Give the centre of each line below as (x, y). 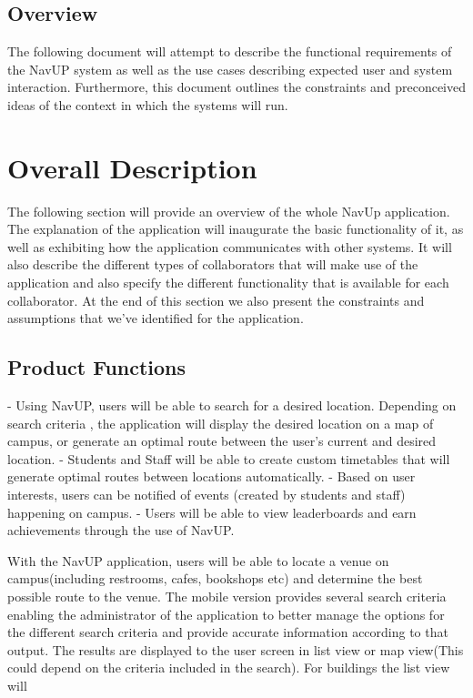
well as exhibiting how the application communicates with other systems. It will (230, 246)
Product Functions (97, 367)
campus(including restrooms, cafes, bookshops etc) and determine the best (215, 578)
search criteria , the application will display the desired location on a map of (221, 423)
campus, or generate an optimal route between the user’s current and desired (222, 441)
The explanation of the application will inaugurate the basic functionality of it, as (236, 229)
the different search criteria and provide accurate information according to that (228, 632)
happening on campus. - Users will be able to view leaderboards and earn (212, 512)
